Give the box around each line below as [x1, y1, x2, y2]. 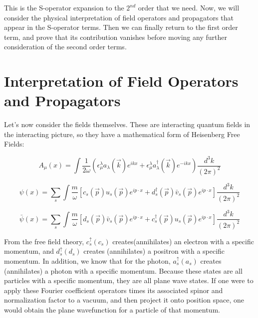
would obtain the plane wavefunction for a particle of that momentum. [4, 304, 220, 315]
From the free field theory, [4, 236, 84, 246]
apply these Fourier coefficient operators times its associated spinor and [4, 285, 223, 295]
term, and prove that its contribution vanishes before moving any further [4, 31, 227, 42]
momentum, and [4, 246, 54, 256]
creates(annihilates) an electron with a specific [112, 236, 254, 246]
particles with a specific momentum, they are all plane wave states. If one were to [4, 275, 254, 286]
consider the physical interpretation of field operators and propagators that [4, 12, 234, 22]
